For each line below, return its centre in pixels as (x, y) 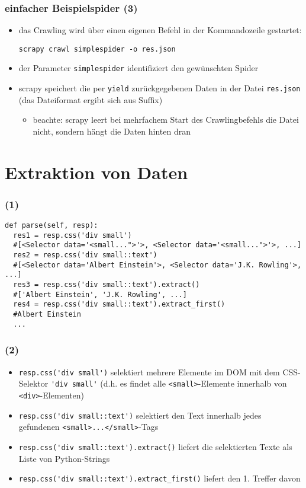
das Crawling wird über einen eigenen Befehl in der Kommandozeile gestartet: (160, 30)
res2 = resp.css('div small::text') (85, 255)
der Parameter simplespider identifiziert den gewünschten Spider (138, 68)
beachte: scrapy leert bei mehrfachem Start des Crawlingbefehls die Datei (166, 119)
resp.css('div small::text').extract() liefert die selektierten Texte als (155, 446)
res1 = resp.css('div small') (73, 235)
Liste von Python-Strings (64, 458)
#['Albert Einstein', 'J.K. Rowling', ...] (100, 294)
